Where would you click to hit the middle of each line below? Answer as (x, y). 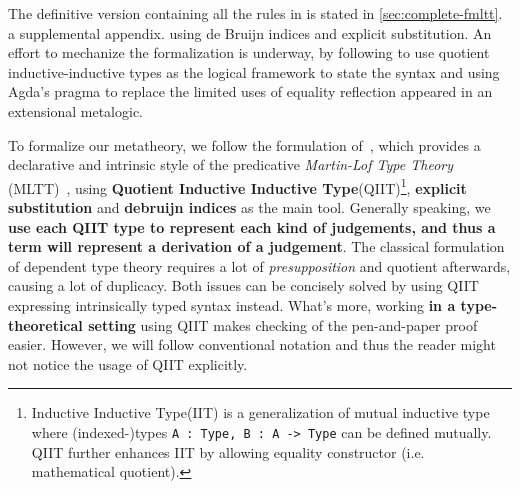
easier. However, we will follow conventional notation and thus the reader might (252, 344)
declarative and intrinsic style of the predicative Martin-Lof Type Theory (230, 164)
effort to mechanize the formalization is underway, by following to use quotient (249, 52)
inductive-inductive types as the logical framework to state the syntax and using (254, 71)
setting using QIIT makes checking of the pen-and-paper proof (283, 324)
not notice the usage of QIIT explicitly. (128, 363)
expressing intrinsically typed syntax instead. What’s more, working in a (232, 304)
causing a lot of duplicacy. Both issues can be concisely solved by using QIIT (243, 285)
